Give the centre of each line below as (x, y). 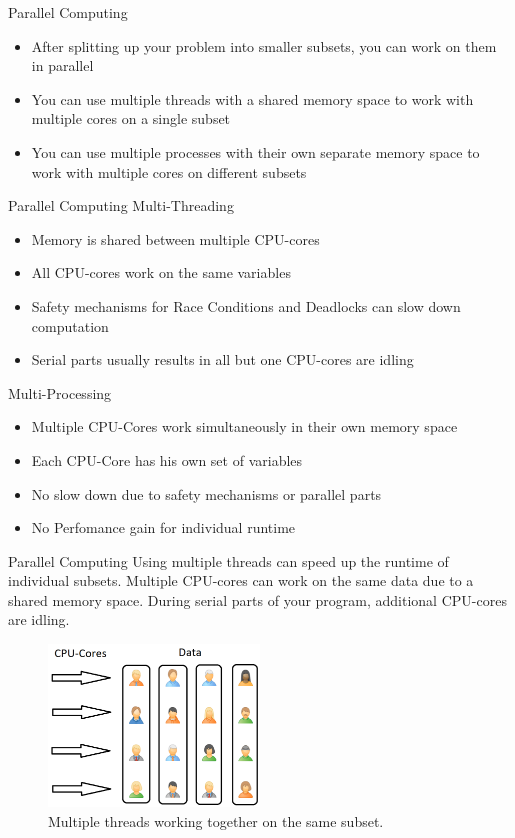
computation (70, 325)
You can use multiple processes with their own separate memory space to (255, 151)
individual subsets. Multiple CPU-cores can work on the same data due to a (241, 580)
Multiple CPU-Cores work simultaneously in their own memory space (244, 426)
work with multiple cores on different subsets (169, 171)
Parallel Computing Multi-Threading (121, 205)
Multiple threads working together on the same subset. (216, 820)
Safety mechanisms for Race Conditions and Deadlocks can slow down (246, 305)
